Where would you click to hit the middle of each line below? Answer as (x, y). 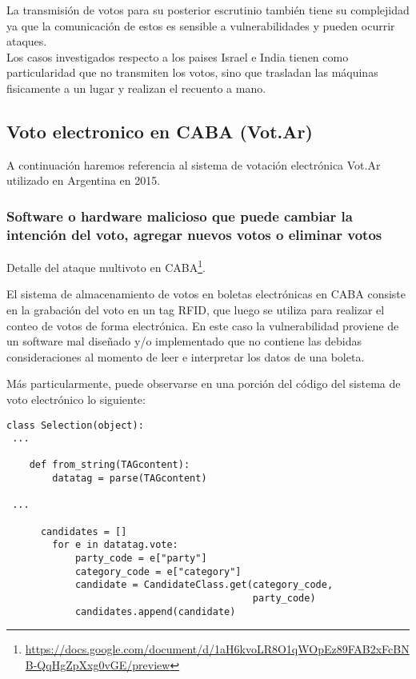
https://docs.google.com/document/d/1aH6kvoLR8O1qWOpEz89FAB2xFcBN (217, 649)
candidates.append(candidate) (155, 611)
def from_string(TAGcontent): (110, 465)
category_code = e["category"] (158, 571)
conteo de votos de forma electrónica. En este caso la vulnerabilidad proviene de (203, 325)
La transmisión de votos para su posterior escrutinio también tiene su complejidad (208, 10)
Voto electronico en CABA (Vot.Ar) (160, 131)
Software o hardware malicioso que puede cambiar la (180, 216)
